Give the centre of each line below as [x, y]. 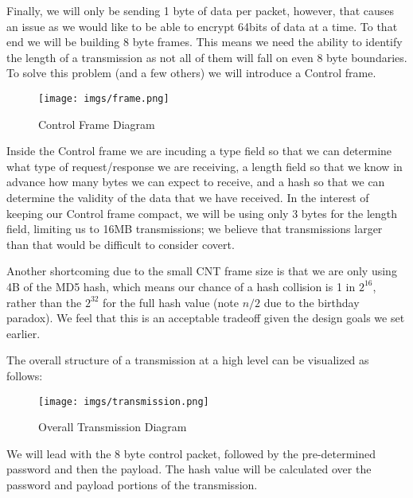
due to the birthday [312, 302]
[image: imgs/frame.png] [104, 98]
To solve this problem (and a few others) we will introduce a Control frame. [191, 73]
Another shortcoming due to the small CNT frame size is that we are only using [202, 271]
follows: [25, 375]
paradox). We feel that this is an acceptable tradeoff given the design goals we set [206, 318]
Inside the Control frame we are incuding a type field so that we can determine [199, 151]
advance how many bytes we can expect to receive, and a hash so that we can [196, 182]
